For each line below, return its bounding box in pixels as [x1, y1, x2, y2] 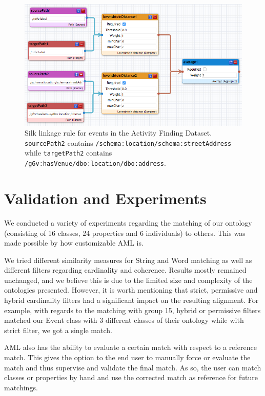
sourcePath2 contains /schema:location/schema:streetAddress [25, 137, 232, 148]
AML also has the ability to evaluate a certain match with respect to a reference [4, 342, 257, 353]
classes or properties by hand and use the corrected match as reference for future [4, 372, 258, 383]
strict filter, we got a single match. [4, 324, 112, 335]
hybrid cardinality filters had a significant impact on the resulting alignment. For [4, 295, 259, 305]
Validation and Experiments [4, 187, 207, 208]
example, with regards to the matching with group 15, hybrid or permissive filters [4, 304, 261, 315]
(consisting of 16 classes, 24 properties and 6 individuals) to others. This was [4, 227, 246, 238]
